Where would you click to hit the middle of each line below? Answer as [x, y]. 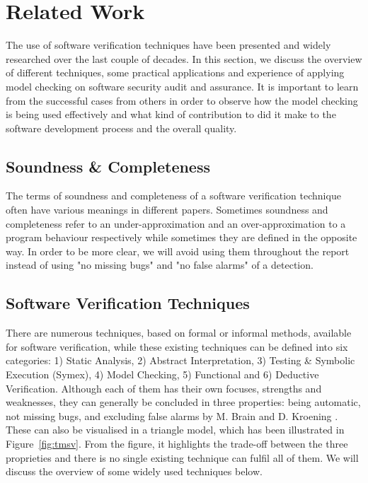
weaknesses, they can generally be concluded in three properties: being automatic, [183, 402]
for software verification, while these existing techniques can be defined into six [177, 346]
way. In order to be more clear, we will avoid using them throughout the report [178, 251]
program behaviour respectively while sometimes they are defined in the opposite [182, 237]
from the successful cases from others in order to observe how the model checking [182, 100]
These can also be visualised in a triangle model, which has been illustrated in [175, 430]
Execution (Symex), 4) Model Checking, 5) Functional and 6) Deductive [162, 374]
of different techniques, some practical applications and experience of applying [175, 72]
